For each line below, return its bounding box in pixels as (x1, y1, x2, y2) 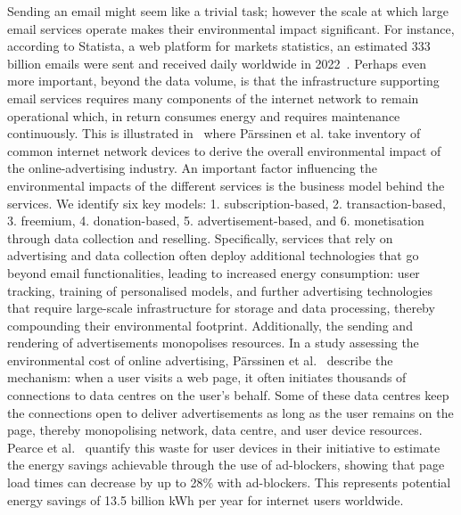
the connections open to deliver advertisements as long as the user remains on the (7, 403, 454, 421)
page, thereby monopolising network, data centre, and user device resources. (7, 421, 423, 439)
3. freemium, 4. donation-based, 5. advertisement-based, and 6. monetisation (7, 211, 424, 230)
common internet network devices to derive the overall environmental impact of (7, 141, 441, 159)
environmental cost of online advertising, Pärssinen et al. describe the (7, 350, 393, 369)
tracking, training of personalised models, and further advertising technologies (7, 281, 433, 299)
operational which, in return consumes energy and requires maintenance (7, 106, 400, 125)
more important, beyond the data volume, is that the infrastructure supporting (7, 71, 440, 90)
